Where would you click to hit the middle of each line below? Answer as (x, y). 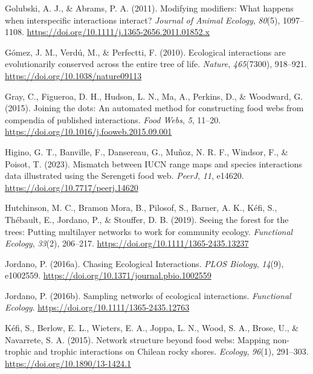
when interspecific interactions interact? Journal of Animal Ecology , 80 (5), (143, 20)
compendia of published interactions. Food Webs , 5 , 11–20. (113, 119)
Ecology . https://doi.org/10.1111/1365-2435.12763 (97, 307)
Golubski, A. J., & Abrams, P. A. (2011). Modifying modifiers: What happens (149, 8)
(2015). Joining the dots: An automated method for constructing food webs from (154, 108)
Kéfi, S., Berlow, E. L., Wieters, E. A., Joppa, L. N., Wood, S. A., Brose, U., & (152, 328)
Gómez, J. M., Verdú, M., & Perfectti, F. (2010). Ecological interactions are (145, 52)
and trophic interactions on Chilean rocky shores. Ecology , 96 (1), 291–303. (171, 351)
